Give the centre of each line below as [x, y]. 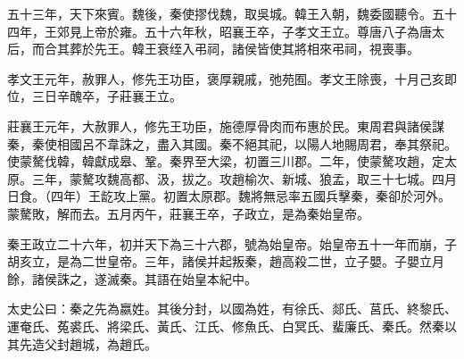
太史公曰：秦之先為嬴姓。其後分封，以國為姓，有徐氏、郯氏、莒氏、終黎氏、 [232, 309]
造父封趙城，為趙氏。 [94, 343]
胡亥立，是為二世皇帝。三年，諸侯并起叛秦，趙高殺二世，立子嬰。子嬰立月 [226, 261]
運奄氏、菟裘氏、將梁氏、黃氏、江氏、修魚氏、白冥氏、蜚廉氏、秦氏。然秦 [226, 326]
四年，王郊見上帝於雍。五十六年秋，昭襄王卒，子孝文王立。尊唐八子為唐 [220, 31]
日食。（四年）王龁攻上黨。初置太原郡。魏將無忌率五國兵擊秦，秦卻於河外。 [229, 196]
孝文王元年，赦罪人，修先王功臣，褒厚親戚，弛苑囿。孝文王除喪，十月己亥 [226, 78]
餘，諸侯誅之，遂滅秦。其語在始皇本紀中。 [132, 278]
